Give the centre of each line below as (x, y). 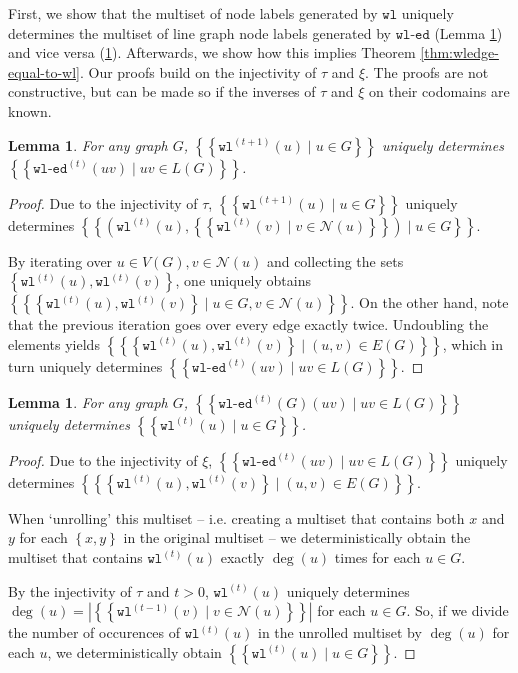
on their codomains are (439, 91)
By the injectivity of (70, 590)
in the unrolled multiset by (340, 632)
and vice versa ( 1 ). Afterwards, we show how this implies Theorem (212, 52)
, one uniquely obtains (243, 280)
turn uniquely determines (85, 365)
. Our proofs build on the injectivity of (198, 71)
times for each (377, 556)
